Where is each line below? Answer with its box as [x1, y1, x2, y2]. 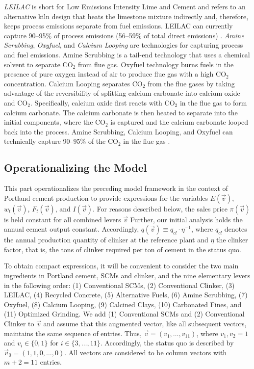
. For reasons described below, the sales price [92, 203, 228, 213]
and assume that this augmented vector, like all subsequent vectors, [43, 318, 247, 329]
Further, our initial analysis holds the [130, 214, 243, 224]
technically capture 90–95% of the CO [4, 136, 118, 146]
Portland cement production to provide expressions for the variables [4, 192, 208, 203]
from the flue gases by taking [148, 78, 235, 88]
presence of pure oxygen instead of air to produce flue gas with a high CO [4, 69, 227, 79]
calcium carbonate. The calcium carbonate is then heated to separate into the [4, 107, 238, 117]
